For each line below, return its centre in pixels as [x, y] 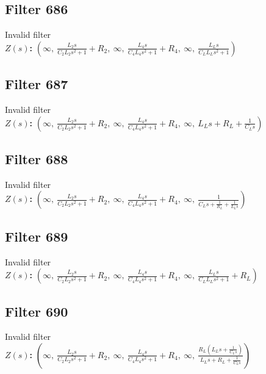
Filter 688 [37, 158]
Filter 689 [37, 236]
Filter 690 [37, 311]
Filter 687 [37, 84]
